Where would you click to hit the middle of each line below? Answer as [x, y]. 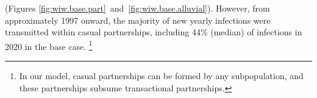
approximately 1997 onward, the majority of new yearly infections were [138, 20]
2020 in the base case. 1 [49, 45]
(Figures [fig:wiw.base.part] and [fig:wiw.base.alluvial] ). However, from [137, 8]
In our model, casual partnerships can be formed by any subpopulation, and [161, 76]
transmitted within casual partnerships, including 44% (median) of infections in [154, 32]
